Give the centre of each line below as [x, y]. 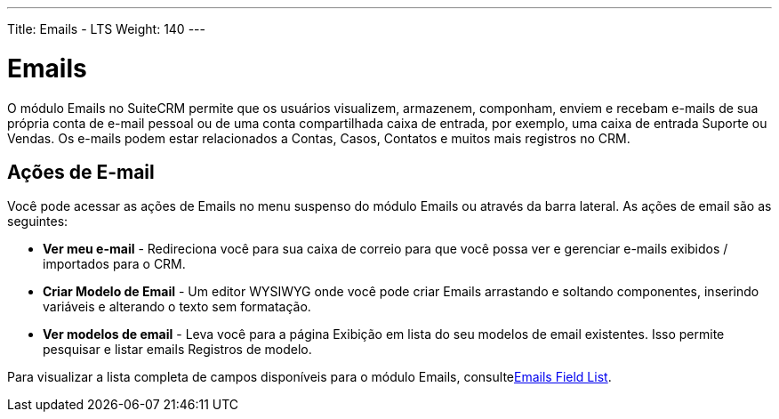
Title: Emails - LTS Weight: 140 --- [106, 29]
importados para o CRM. [114, 264]
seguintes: [38, 222]
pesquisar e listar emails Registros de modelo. [177, 350]
